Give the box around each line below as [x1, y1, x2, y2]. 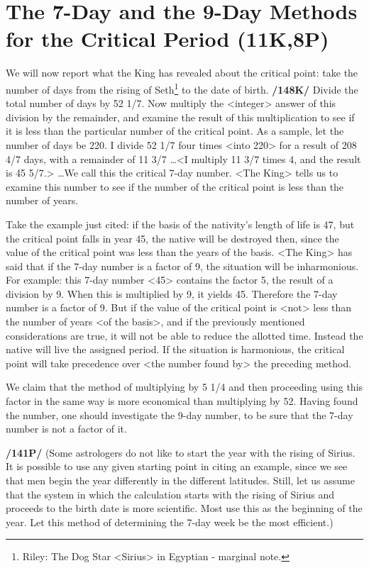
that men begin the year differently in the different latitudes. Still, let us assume [6, 473, 355, 487]
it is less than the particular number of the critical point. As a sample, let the [6, 123, 344, 138]
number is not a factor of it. [6, 421, 127, 436]
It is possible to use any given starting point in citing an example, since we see [6, 459, 348, 474]
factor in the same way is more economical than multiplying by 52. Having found [6, 394, 358, 408]
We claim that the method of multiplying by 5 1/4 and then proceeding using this [6, 379, 363, 394]
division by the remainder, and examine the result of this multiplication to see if [6, 109, 355, 124]
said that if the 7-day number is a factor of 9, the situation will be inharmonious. [6, 258, 359, 273]
